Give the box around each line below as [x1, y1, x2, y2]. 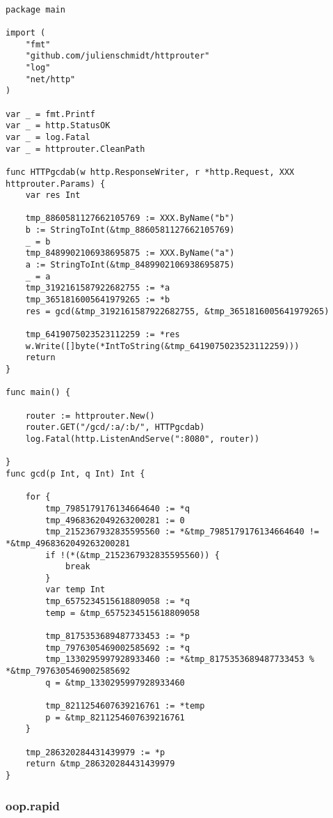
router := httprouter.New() [25, 410, 155, 421]
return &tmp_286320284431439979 [25, 759, 175, 769]
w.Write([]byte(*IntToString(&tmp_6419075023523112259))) [25, 341, 300, 351]
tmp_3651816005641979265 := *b [25, 295, 170, 305]
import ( [6, 27, 46, 38]
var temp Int [45, 585, 106, 595]
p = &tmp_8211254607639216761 [45, 712, 185, 723]
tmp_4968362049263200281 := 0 [45, 515, 185, 525]
